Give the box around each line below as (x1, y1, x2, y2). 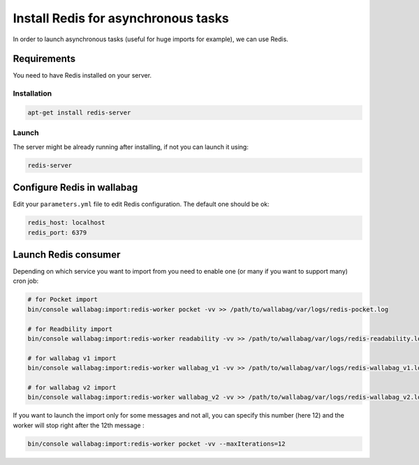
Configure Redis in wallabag (13, 182, 138, 193)
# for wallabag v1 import (27, 354, 117, 362)
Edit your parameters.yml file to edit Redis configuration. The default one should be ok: (13, 200, 270, 209)
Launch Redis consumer (13, 249, 121, 260)
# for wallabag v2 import (27, 383, 117, 391)
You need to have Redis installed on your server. (13, 71, 152, 80)
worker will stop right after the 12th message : (13, 421, 145, 429)
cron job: (13, 276, 39, 286)
